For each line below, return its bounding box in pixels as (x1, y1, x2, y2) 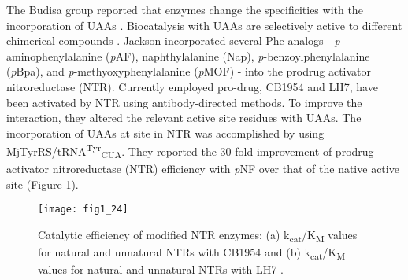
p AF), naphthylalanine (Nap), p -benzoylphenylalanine (109, 47, 370, 64)
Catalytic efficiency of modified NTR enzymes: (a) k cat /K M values (38, 226, 358, 245)
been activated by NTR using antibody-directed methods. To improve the (6, 94, 362, 110)
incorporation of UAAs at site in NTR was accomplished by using (6, 124, 325, 141)
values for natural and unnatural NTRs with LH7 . (38, 261, 284, 278)
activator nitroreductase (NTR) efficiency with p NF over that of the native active (6, 160, 399, 177)
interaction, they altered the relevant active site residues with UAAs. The (6, 109, 362, 126)
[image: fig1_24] (38, 204, 128, 216)
